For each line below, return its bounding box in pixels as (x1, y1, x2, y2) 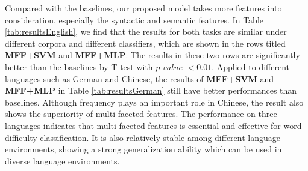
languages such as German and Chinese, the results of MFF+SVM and (5, 72, 274, 85)
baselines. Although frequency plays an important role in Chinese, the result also (5, 95, 304, 108)
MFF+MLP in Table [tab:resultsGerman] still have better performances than (5, 84, 297, 97)
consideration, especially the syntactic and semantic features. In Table (5, 13, 264, 26)
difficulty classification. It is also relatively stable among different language (5, 131, 281, 143)
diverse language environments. (5, 154, 120, 167)
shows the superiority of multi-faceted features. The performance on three (5, 107, 277, 120)
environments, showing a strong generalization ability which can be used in (5, 143, 282, 155)
